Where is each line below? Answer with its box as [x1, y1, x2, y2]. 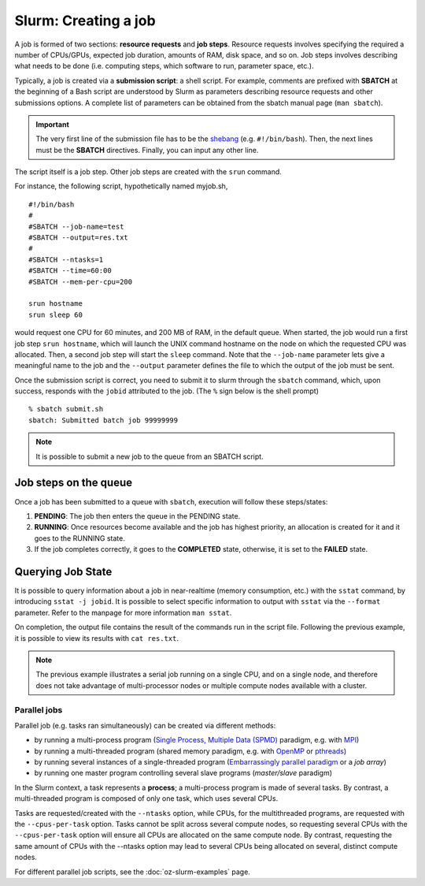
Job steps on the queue [14, 476, 133, 490]
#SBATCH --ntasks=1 [28, 255, 104, 264]
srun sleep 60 [28, 310, 83, 319]
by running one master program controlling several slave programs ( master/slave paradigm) [34, 769, 333, 778]
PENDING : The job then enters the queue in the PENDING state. [34, 511, 241, 520]
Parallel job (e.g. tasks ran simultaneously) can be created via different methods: [14, 720, 276, 730]
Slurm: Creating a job [14, 12, 157, 29]
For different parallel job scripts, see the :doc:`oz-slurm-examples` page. [14, 867, 251, 877]
